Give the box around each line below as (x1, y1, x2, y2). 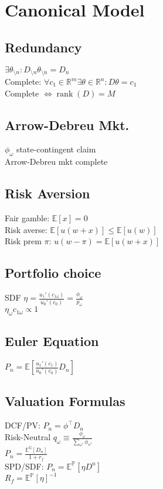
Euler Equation (5, 332, 99, 350)
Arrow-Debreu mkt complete (5, 155, 108, 168)
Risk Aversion (5, 184, 90, 202)
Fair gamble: (5, 212, 50, 224)
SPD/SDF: (5, 460, 44, 472)
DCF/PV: (5, 419, 40, 431)
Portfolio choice (5, 264, 101, 282)
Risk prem (5, 235, 42, 247)
